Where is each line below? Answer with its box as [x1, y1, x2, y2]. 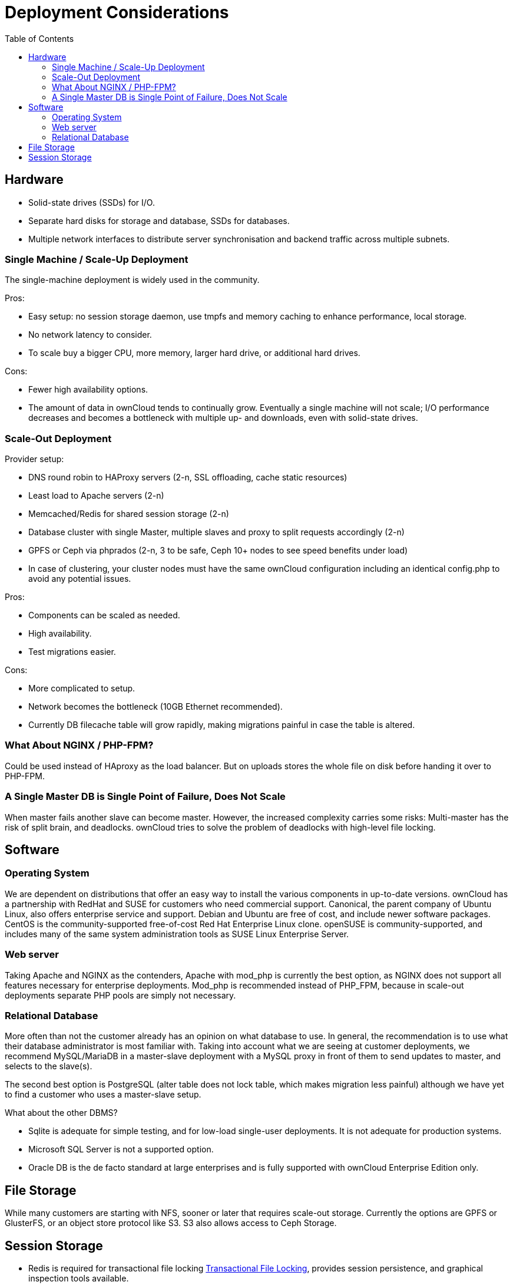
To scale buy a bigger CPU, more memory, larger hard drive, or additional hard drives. [28, 348, 360, 358]
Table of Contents [5, 33, 74, 44]
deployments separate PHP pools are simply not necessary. [5, 990, 236, 1000]
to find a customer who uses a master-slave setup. [5, 1089, 201, 1100]
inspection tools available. [28, 1273, 129, 1283]
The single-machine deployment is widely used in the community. [5, 275, 260, 285]
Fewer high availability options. [28, 384, 148, 395]
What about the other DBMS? [5, 1108, 118, 1118]
